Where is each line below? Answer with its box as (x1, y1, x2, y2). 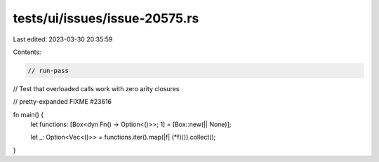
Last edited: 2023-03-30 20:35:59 (13, 35, 113, 43)
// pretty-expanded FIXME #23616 (13, 97, 112, 106)
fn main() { (13, 110, 44, 119)
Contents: (13, 48, 41, 56)
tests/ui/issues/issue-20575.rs (13, 11, 199, 26)
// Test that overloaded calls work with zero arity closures (13, 84, 180, 93)
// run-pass (27, 67, 69, 74)
